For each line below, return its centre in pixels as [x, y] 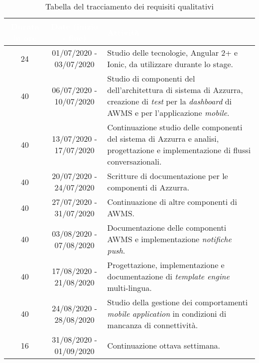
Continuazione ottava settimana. [164, 345]
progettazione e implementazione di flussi [179, 150]
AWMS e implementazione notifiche [169, 239]
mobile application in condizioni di [167, 314]
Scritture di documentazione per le [168, 176]
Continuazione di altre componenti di [172, 202]
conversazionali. [134, 161]
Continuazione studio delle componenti [175, 127]
